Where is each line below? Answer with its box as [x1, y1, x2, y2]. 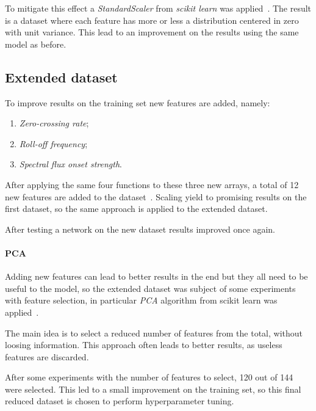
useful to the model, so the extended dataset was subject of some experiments [5, 282, 296, 294]
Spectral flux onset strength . [19, 158, 122, 170]
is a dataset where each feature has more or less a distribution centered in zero [5, 13, 299, 26]
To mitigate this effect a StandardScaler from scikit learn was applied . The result [5, 2, 312, 14]
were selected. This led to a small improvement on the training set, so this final [5, 382, 301, 395]
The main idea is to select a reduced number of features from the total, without [5, 326, 303, 339]
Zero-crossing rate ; [19, 117, 89, 129]
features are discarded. [5, 350, 89, 363]
